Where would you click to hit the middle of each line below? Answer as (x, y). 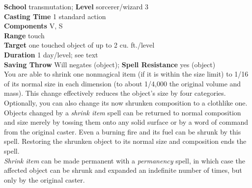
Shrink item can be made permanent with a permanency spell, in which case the (125, 160)
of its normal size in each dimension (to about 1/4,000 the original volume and (123, 83)
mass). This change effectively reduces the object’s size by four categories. (115, 93)
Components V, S (33, 26)
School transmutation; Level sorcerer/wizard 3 (76, 6)
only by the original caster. (44, 179)
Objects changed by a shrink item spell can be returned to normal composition (123, 112)
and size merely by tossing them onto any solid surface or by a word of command (126, 122)
